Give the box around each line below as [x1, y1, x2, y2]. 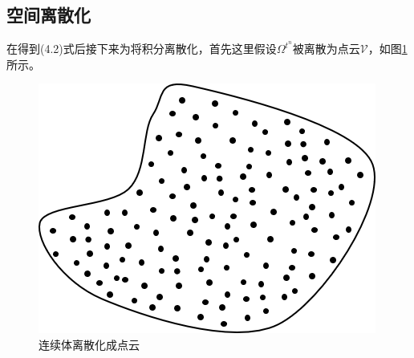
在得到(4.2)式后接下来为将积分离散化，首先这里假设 [6, 40, 277, 57]
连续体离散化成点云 [39, 336, 140, 353]
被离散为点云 [292, 40, 360, 57]
